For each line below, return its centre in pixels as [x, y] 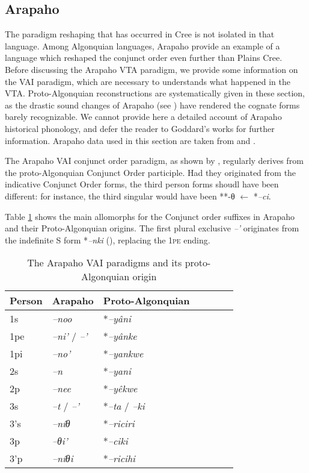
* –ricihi [119, 459]
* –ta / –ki [124, 406]
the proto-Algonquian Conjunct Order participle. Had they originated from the [151, 172]
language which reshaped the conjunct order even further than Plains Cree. [144, 58]
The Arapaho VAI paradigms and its [105, 263]
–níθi [63, 459]
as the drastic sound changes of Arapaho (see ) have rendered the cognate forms [152, 105]
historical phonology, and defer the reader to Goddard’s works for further [140, 128]
